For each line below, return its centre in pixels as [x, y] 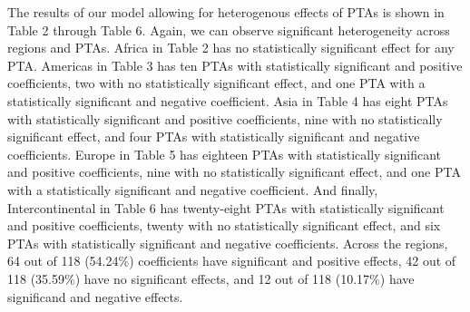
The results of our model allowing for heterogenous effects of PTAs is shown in [226, 12]
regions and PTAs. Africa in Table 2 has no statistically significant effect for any [231, 48]
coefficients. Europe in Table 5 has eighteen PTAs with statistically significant [225, 154]
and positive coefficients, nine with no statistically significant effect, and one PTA [234, 172]
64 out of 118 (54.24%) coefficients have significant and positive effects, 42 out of [232, 261]
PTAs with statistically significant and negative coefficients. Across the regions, [228, 243]
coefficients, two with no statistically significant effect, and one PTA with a [216, 83]
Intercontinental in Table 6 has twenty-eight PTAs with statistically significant [226, 207]
